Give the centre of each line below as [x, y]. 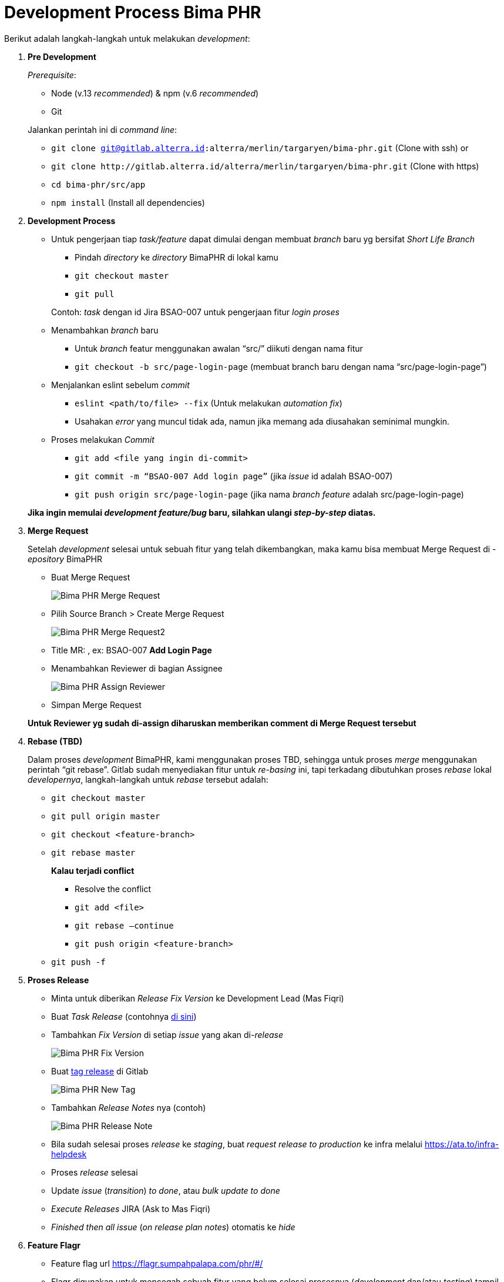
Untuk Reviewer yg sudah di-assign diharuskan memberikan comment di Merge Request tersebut [222, 723]
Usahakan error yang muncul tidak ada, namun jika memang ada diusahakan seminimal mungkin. [262, 421]
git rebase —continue [124, 925]
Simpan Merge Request [96, 705]
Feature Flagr [54, 1245]
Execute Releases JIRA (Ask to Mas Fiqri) [131, 1208]
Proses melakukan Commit [103, 439]
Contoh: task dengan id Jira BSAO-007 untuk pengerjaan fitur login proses [195, 312]
